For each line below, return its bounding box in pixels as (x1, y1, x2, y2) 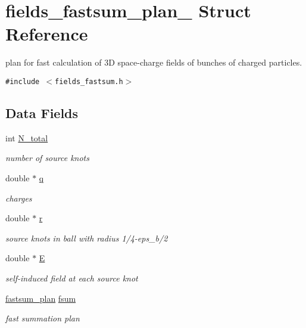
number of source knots (5, 151, 89, 164)
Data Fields (5, 103, 79, 122)
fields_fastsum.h (55, 77, 123, 86)
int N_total (5, 131, 48, 144)
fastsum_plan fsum (5, 292, 76, 304)
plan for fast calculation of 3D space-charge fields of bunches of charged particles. (5, 56, 302, 69)
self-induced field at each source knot (5, 271, 138, 284)
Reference (5, 21, 88, 46)
